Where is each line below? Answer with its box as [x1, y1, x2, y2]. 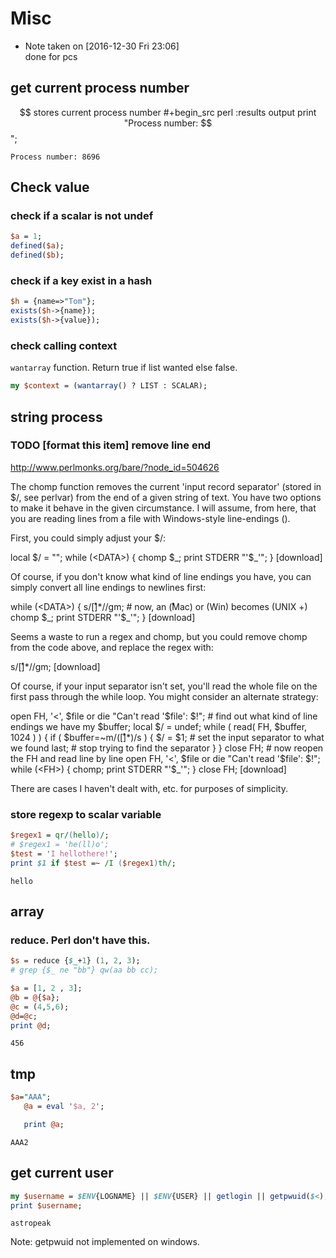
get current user [10, 1165, 114, 1182]
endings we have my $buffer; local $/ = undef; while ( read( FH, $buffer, [10, 720, 308, 732]
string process [10, 408, 103, 426]
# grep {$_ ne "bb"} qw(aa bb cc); [10, 965, 159, 976]
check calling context [10, 338, 118, 352]
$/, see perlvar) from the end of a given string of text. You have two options [10, 491, 322, 503]
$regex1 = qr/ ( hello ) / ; [10, 830, 110, 841]
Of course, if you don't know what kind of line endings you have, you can [10, 570, 312, 582]
